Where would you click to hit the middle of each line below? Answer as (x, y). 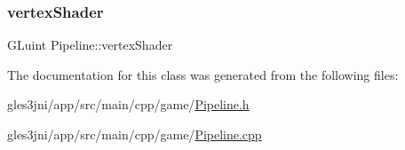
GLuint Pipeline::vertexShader (90, 45)
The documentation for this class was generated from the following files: (203, 74)
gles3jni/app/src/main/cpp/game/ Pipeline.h (128, 104)
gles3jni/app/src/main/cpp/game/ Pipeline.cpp (135, 134)
